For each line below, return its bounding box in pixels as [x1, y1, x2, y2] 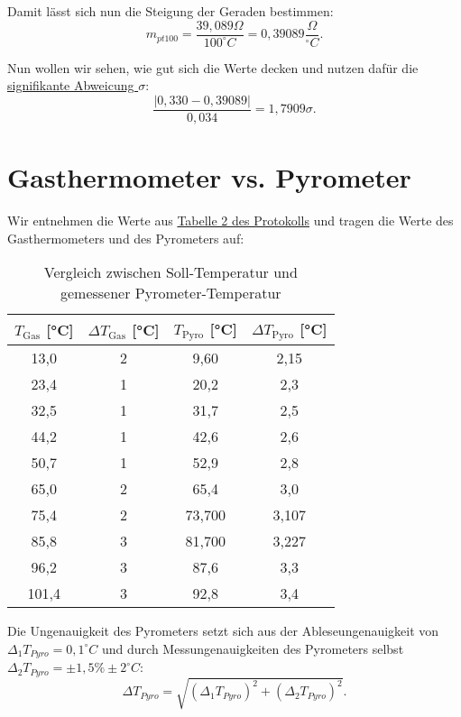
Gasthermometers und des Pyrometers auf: [7, 228, 244, 247]
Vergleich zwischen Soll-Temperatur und [43, 262, 298, 283]
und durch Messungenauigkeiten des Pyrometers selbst [102, 639, 404, 657]
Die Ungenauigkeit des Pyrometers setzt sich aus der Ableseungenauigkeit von [7, 621, 439, 640]
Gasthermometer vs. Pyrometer [7, 159, 411, 196]
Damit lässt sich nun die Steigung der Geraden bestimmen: [7, 2, 334, 20]
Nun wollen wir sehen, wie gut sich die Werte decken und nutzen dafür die [7, 58, 419, 77]
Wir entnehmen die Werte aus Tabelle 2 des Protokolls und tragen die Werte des [7, 211, 454, 230]
